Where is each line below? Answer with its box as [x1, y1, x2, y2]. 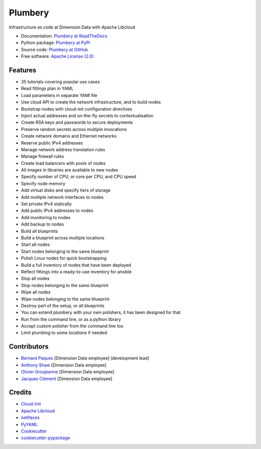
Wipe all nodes [21, 289, 51, 295]
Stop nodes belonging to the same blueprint [21, 282, 109, 288]
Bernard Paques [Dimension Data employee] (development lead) [21, 355, 150, 361]
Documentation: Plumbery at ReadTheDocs [21, 33, 107, 39]
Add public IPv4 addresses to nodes [21, 208, 94, 213]
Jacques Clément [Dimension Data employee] [21, 376, 113, 382]
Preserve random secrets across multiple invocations [21, 126, 127, 132]
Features [9, 66, 36, 74]
